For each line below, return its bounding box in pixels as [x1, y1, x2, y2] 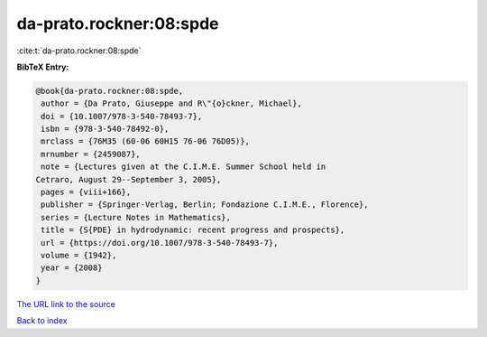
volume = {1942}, [41, 250, 117, 260]
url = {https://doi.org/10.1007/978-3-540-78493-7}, [41, 238, 279, 248]
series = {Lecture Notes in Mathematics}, [41, 212, 232, 222]
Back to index [16, 315, 68, 326]
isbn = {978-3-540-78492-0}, [41, 124, 170, 135]
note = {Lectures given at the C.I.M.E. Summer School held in [41, 162, 326, 172]
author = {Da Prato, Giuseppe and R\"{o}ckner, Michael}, [41, 98, 302, 108]
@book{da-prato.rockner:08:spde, [35, 86, 184, 96]
